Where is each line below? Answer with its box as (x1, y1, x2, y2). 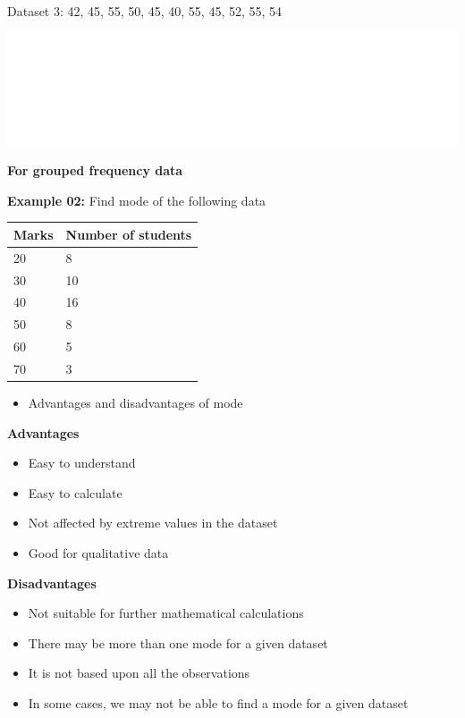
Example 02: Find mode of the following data (7, 190, 266, 209)
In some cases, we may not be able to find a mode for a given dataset (28, 693, 409, 712)
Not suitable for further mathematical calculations (28, 604, 304, 622)
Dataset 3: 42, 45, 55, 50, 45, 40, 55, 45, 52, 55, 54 (7, 2, 283, 20)
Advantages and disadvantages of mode (28, 393, 243, 412)
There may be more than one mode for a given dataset (28, 633, 328, 652)
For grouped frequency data (7, 161, 183, 180)
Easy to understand (28, 453, 136, 472)
